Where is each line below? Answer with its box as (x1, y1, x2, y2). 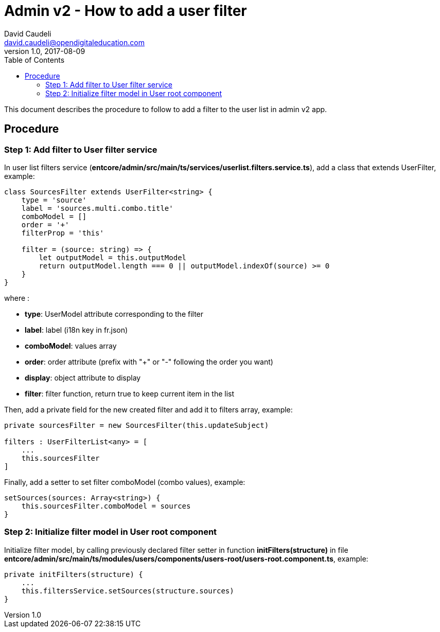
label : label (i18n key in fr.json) (25, 325, 128, 334)
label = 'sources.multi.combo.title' (21, 204, 173, 212)
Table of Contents (4, 55, 65, 64)
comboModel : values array (25, 341, 117, 350)
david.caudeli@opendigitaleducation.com (4, 38, 145, 47)
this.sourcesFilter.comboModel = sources (21, 501, 191, 510)
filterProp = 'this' (21, 228, 104, 237)
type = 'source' (21, 195, 87, 204)
